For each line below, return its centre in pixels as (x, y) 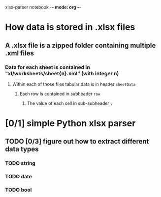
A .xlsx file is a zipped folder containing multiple (80, 45)
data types (22, 149)
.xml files (20, 53)
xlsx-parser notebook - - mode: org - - (43, 7)
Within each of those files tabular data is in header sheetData (74, 84)
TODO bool (18, 190)
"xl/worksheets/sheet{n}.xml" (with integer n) (62, 73)
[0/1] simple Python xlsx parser (70, 123)
